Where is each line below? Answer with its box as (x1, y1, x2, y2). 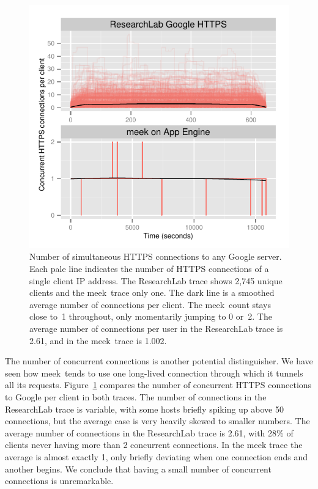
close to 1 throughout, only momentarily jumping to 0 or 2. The (29, 310, 272, 323)
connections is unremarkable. (5, 474, 114, 487)
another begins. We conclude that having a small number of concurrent (5, 462, 272, 475)
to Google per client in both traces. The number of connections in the (5, 390, 267, 403)
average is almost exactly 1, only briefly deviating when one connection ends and (5, 450, 308, 463)
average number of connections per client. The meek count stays (29, 298, 272, 311)
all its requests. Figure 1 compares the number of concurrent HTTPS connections (5, 378, 312, 391)
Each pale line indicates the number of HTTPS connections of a (29, 262, 269, 275)
